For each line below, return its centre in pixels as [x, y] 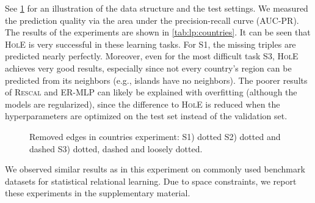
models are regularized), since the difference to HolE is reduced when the [143, 104]
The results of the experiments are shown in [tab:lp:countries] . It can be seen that [158, 32]
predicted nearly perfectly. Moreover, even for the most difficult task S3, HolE [152, 56]
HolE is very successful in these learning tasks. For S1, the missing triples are [150, 44]
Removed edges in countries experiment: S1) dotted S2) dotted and [155, 136]
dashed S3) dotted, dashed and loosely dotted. [116, 148]
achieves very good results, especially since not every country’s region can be [148, 68]
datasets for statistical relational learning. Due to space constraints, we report [151, 181]
